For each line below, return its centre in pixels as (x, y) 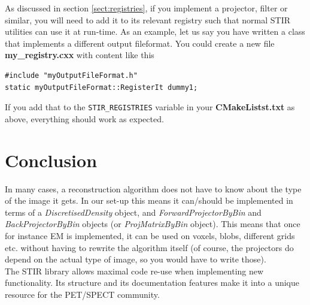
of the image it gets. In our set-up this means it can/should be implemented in (149, 200)
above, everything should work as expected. (84, 118)
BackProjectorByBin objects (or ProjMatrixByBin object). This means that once (153, 224)
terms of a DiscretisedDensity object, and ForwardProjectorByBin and (133, 212)
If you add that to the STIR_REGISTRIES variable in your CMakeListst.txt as (150, 107)
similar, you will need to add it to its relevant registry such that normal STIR (148, 19)
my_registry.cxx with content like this (80, 55)
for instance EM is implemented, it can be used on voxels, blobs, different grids (150, 235)
